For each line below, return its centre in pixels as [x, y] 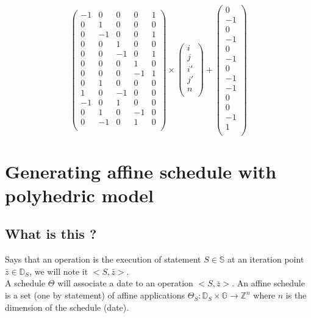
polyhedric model [79, 195]
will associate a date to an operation [125, 283]
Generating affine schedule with [141, 171]
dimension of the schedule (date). [67, 307]
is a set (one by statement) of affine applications [95, 295]
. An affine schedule [268, 283]
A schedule [25, 283]
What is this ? [51, 234]
